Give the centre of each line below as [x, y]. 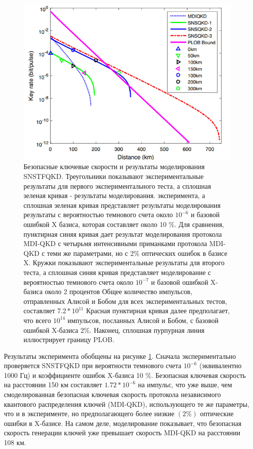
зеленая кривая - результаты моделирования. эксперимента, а [114, 195]
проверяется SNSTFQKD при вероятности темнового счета [93, 365]
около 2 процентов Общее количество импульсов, [118, 291]
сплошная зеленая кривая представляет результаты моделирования [122, 205]
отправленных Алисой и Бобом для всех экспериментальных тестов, [125, 301]
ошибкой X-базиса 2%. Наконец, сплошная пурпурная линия [114, 330]
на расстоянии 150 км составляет [53, 385]
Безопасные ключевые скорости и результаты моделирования [114, 166]
